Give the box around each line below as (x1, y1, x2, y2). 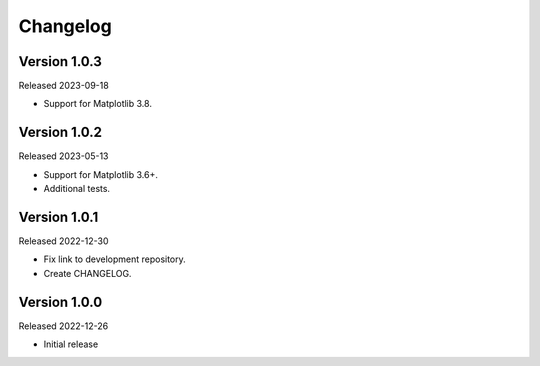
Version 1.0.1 (18, 208, 99, 225)
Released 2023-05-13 (18, 150, 109, 162)
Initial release (43, 338, 99, 350)
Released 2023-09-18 (18, 80, 109, 92)
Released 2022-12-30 (18, 235, 109, 247)
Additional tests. (43, 183, 110, 195)
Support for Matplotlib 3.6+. (43, 168, 159, 180)
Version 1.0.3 (18, 53, 102, 70)
